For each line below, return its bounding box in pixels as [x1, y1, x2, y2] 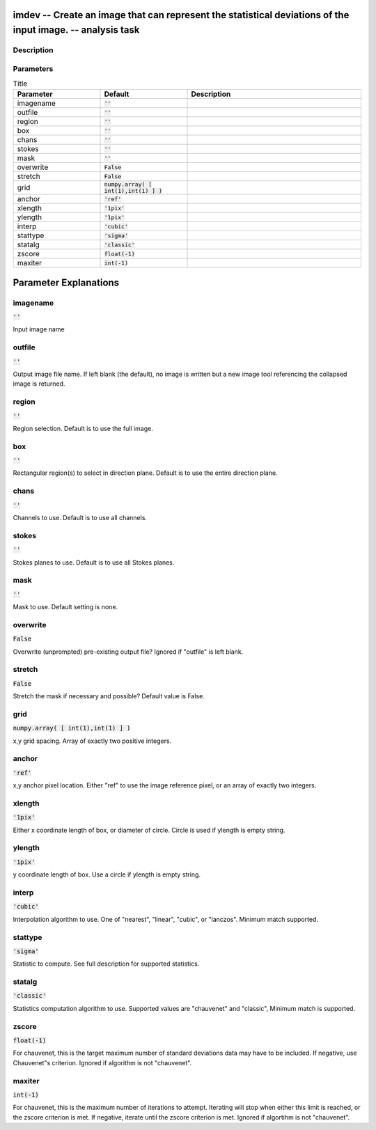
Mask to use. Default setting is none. [13, 603, 118, 611]
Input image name [13, 325, 65, 333]
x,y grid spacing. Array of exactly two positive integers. [13, 737, 172, 745]
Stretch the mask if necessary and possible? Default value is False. [13, 692, 205, 700]
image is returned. [13, 379, 65, 388]
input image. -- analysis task [13, 24, 140, 36]
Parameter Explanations [13, 276, 120, 288]
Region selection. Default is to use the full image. [13, 424, 153, 432]
